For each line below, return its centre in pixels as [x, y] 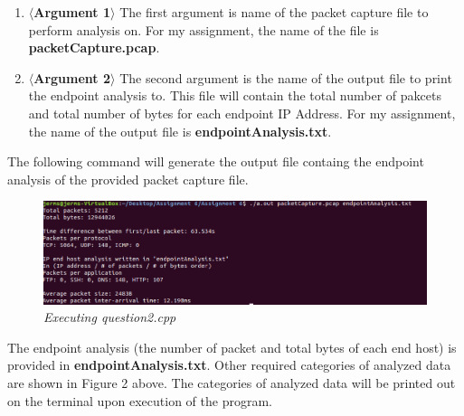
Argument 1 [72, 12]
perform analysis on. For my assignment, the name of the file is [204, 29]
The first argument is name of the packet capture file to [274, 12]
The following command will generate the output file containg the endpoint [216, 161]
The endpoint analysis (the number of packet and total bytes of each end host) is [232, 347]
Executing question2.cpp [110, 317]
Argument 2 [72, 77]
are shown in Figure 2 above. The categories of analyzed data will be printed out [232, 383]
